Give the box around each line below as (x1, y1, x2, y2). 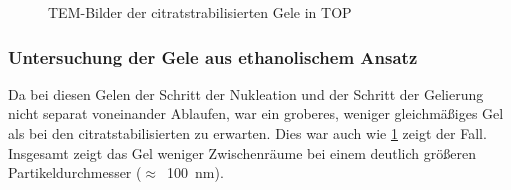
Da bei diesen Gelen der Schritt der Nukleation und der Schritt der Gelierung (8, 83, 484, 104)
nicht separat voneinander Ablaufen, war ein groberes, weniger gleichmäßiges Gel (8, 103, 504, 124)
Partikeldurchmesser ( (8, 162, 142, 183)
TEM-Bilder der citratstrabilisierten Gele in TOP (48, 2, 352, 22)
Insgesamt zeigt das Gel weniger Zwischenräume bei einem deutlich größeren (8, 142, 476, 163)
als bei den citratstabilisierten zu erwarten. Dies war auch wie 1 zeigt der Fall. (8, 123, 487, 143)
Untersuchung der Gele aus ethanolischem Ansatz (8, 44, 418, 69)
